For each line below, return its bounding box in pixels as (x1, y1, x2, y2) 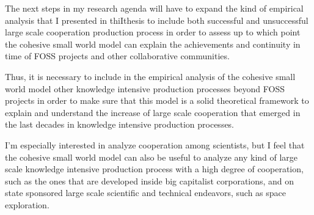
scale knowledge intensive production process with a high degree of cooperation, (5, 162, 304, 175)
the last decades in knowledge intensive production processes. (5, 118, 235, 131)
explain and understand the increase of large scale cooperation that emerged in (5, 106, 301, 118)
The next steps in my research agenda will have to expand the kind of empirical (5, 2, 304, 14)
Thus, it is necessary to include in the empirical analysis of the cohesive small (5, 70, 296, 82)
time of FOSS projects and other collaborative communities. (5, 49, 230, 62)
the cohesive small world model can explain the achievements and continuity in (5, 37, 301, 50)
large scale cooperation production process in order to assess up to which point (5, 26, 301, 38)
